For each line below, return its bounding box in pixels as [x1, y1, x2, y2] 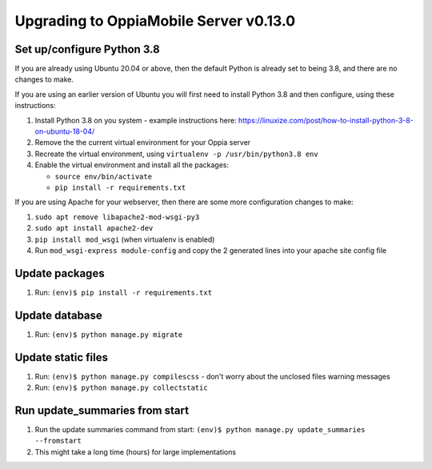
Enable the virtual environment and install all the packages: [34, 160, 230, 170]
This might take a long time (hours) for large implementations [34, 447, 236, 456]
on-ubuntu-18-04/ [34, 126, 95, 136]
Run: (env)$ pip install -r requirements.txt [34, 287, 212, 297]
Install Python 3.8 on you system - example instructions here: [34, 115, 237, 125]
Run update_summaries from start [14, 403, 190, 417]
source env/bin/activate [54, 172, 152, 181]
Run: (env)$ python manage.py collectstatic [34, 383, 208, 392]
